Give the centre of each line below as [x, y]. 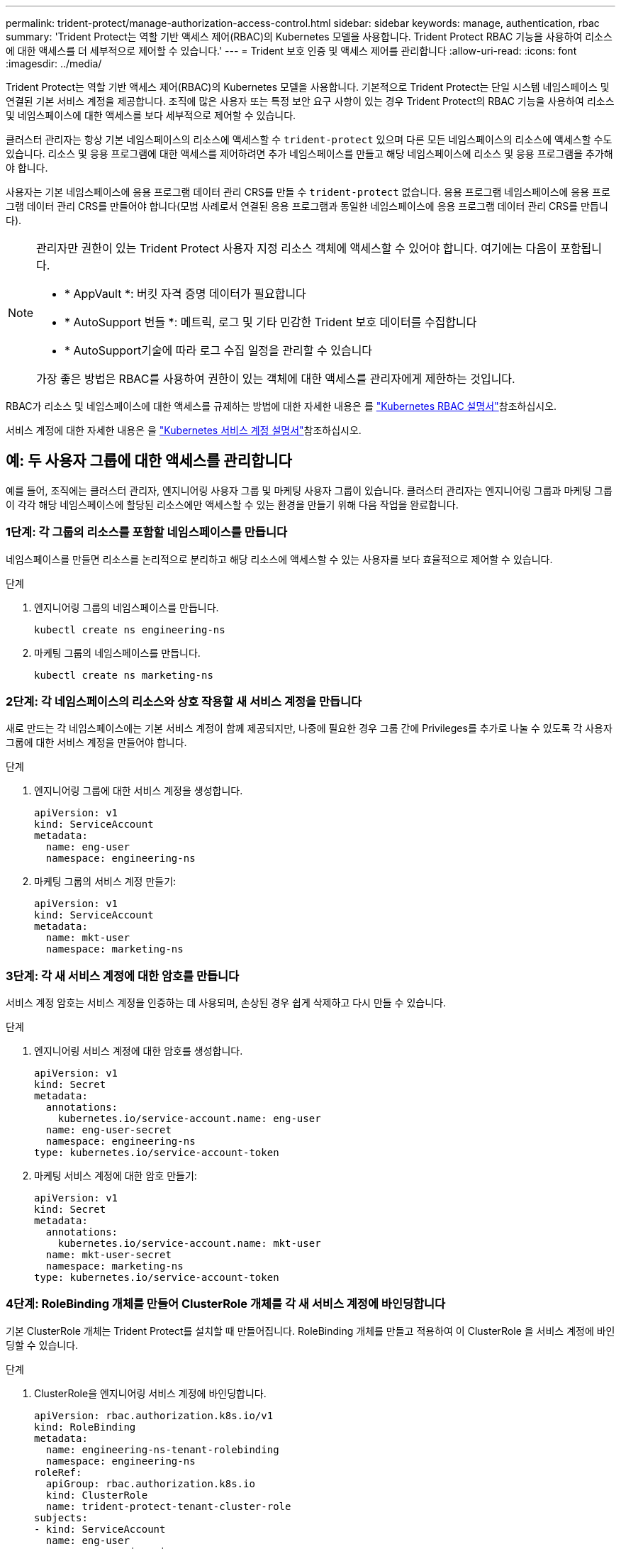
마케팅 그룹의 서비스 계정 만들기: [105, 882]
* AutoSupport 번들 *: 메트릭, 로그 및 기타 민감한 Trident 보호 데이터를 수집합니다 [271, 322]
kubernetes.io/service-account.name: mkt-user [189, 1244]
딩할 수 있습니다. [42, 1345]
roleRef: [58, 1472]
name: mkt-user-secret [108, 1255]
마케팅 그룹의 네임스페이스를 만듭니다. [117, 653]
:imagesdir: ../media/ [54, 63]
